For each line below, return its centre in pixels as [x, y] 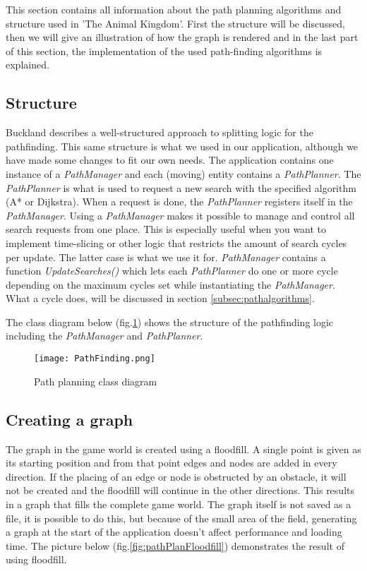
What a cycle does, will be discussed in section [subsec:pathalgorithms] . [160, 298]
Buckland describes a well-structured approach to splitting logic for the [160, 132]
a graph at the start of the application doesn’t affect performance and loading [174, 532]
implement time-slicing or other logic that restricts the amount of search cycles [176, 242]
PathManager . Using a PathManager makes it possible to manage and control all [180, 215]
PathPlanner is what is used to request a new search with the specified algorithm [181, 187]
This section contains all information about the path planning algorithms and [174, 9]
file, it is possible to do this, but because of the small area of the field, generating [181, 518]
